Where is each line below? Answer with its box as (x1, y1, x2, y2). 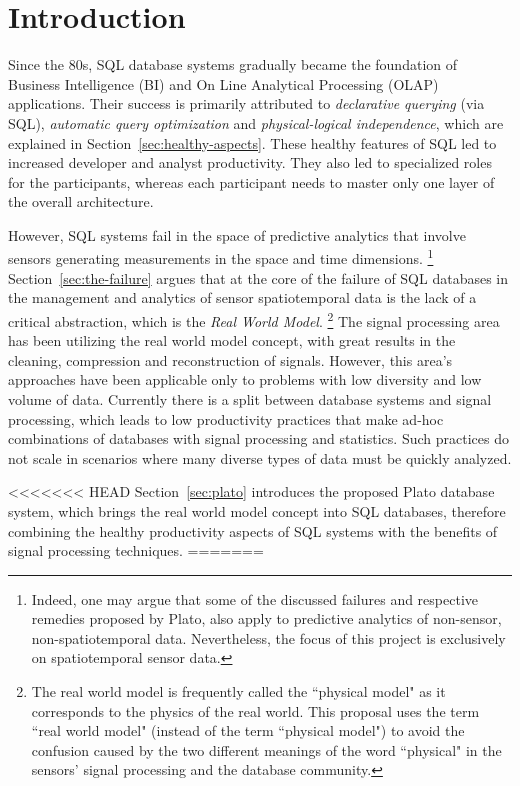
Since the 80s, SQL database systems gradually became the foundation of (8, 54, 458, 75)
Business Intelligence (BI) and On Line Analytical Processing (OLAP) (8, 73, 439, 94)
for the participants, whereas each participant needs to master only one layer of (8, 171, 495, 192)
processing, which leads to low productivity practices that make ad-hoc (8, 408, 444, 429)
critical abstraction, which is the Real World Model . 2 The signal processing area (8, 307, 500, 331)
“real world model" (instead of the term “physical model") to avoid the (31, 720, 465, 741)
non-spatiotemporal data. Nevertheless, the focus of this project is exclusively (31, 627, 506, 648)
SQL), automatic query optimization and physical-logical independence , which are (8, 112, 504, 133)
